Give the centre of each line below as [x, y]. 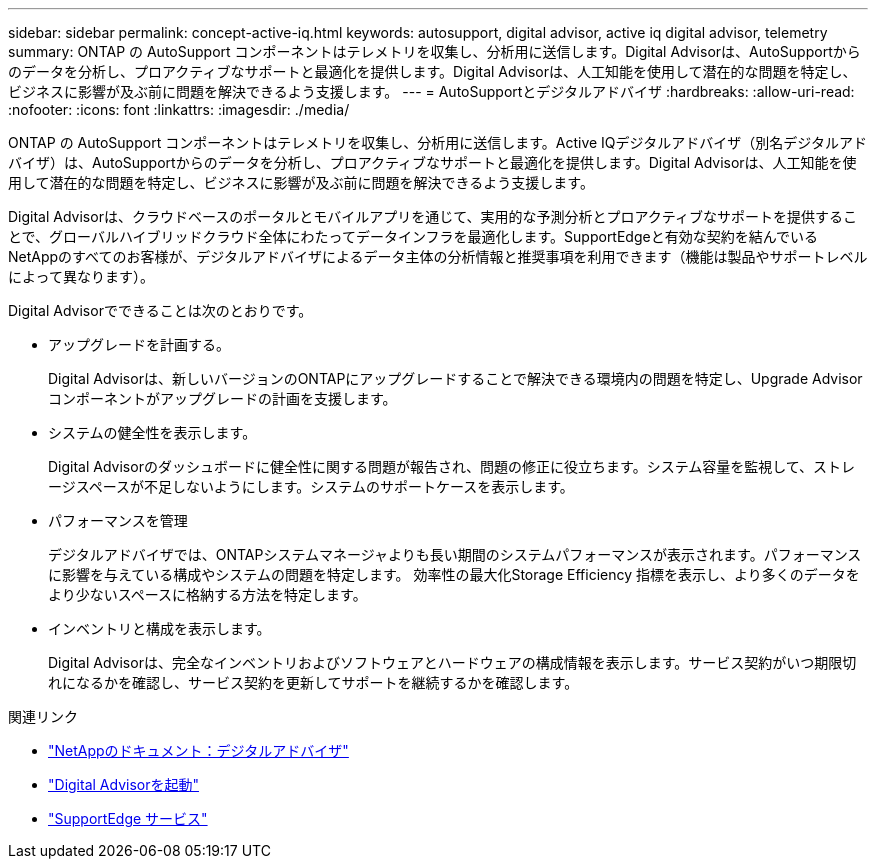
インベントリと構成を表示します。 [159, 628]
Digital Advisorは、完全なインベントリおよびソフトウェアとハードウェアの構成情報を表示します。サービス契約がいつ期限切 [452, 662]
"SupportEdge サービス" [128, 818]
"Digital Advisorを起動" [123, 784]
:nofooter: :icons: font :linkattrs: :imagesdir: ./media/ [179, 109]
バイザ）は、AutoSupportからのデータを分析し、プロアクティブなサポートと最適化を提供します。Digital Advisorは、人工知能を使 [432, 162]
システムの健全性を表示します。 [152, 432]
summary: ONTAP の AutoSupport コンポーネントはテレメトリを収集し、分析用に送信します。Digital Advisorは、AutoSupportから [434, 51]
